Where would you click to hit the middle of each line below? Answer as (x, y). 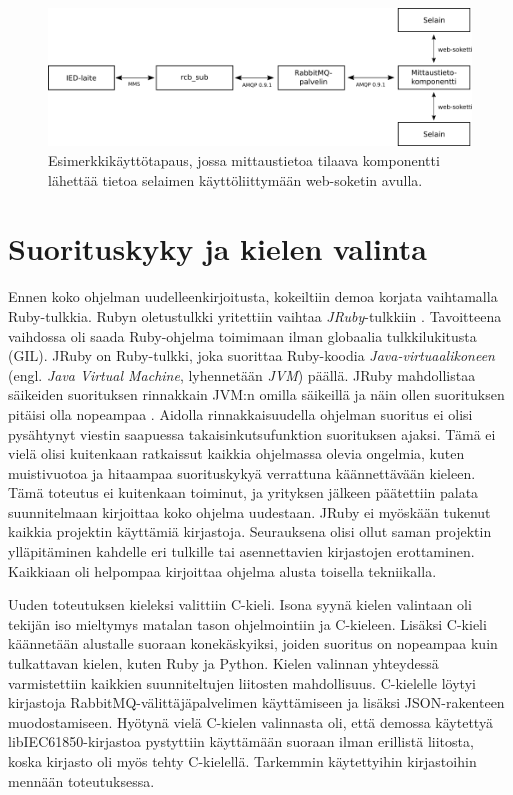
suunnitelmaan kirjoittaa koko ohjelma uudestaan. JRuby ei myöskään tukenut (249, 511)
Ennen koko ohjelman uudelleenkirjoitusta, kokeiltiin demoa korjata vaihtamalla (253, 296)
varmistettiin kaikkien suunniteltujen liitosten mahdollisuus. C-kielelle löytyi (242, 682)
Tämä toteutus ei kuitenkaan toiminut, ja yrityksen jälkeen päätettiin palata (243, 492)
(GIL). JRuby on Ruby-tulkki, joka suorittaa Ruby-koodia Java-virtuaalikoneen (251, 355)
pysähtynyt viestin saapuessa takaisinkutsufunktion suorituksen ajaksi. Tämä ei (252, 433)
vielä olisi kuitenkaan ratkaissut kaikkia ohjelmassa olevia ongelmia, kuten (236, 453)
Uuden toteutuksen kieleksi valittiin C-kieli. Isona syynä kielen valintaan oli (240, 604)
